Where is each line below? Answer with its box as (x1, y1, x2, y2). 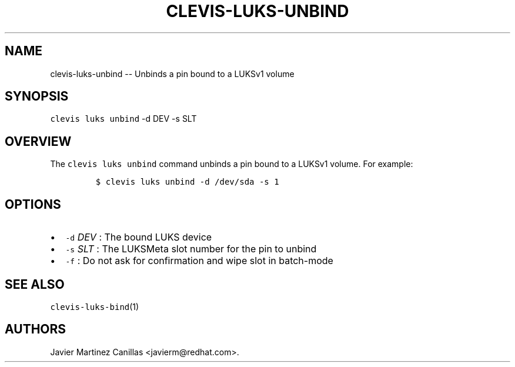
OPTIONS (5, 196, 61, 212)
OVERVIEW (5, 134, 72, 149)
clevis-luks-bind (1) (50, 301, 139, 312)
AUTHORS (5, 322, 66, 337)
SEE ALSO (5, 276, 65, 292)
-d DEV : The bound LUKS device (65, 231, 212, 243)
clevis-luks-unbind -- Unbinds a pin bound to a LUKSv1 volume (50, 68, 295, 79)
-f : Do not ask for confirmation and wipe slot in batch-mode (65, 255, 333, 267)
